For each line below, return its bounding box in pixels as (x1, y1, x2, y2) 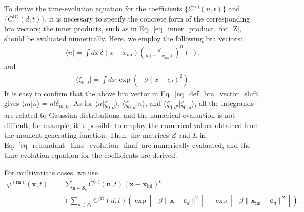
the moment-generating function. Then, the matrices (4, 130, 169, 140)
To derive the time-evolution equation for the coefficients (4, 3, 183, 13)
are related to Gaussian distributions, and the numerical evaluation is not (4, 109, 235, 120)
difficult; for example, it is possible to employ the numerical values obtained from (4, 119, 259, 130)
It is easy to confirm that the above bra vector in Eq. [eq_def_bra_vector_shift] (4, 88, 260, 98)
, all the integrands (194, 98, 254, 109)
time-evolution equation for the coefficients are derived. (4, 150, 177, 160)
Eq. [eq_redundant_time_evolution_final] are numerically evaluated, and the (4, 139, 251, 150)
